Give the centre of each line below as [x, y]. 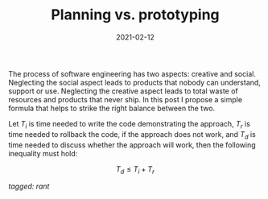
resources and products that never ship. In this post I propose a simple [126, 99]
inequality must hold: [43, 153]
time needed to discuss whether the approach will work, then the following [132, 145]
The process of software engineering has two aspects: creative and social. [132, 73]
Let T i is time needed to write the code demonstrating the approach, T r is [130, 124]
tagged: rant [29, 186]
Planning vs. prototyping [135, 15]
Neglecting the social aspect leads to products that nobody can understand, [135, 82]
